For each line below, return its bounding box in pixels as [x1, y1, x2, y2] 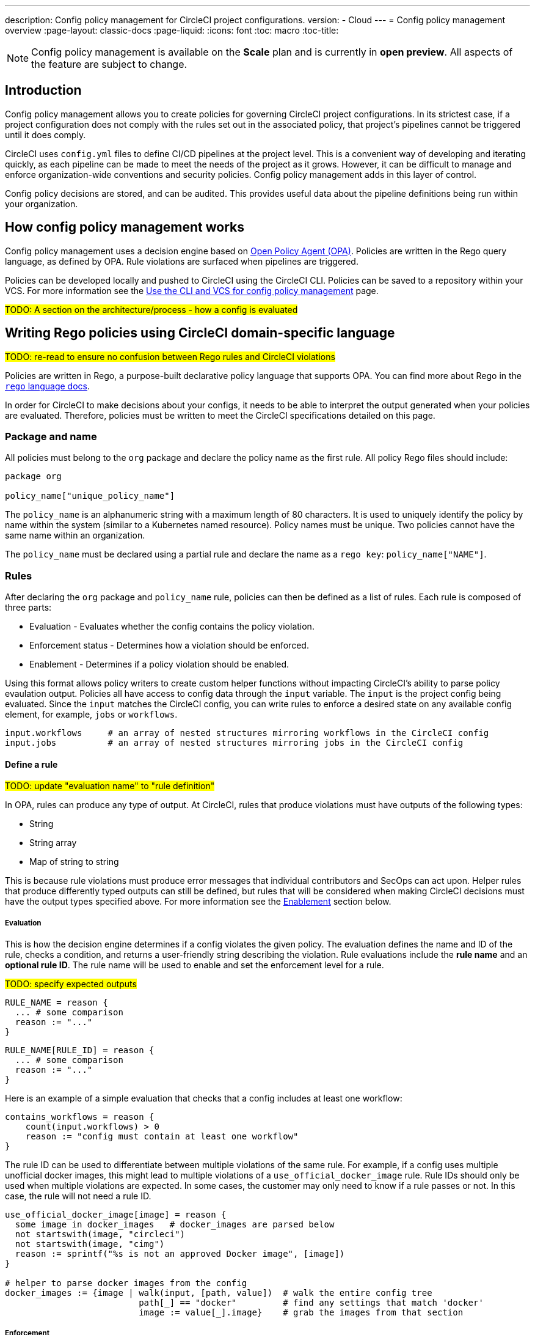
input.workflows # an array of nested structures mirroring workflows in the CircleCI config [5, 728, 489, 738]
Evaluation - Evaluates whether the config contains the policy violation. [29, 621, 315, 632]
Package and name [5, 430, 97, 443]
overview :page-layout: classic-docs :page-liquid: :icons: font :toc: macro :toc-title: [5, 25, 339, 35]
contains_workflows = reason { [5, 1112, 155, 1122]
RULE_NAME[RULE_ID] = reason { [5, 1045, 155, 1056]
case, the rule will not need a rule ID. [5, 1191, 151, 1202]
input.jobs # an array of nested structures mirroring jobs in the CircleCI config [5, 738, 464, 748]
